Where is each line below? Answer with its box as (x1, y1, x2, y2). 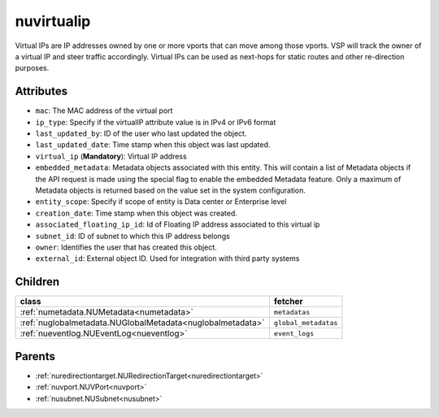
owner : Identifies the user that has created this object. (35, 242, 217, 252)
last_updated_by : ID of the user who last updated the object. (35, 128, 247, 138)
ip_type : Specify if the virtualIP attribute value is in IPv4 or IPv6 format (35, 117, 276, 127)
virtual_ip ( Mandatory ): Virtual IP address (35, 151, 187, 161)
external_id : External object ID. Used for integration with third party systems (35, 254, 300, 263)
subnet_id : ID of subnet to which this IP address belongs (35, 231, 231, 241)
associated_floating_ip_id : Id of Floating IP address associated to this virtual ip (35, 219, 320, 229)
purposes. (15, 63, 50, 73)
